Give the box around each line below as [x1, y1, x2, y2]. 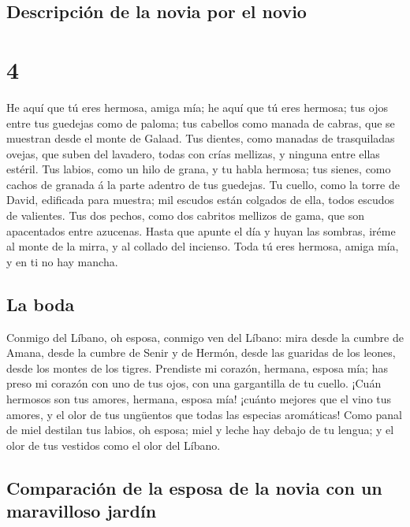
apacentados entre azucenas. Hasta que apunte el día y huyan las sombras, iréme [6, 222, 396, 239]
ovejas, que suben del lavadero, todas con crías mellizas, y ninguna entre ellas [6, 145, 380, 161]
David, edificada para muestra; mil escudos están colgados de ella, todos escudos [6, 191, 395, 208]
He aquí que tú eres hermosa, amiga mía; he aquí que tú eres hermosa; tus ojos [6, 98, 388, 115]
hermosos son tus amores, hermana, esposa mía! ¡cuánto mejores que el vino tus [6, 391, 392, 407]
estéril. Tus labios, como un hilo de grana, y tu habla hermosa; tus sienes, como [6, 161, 391, 177]
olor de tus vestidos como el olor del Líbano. [6, 436, 221, 453]
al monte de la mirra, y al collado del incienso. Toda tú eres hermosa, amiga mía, [6, 238, 399, 254]
